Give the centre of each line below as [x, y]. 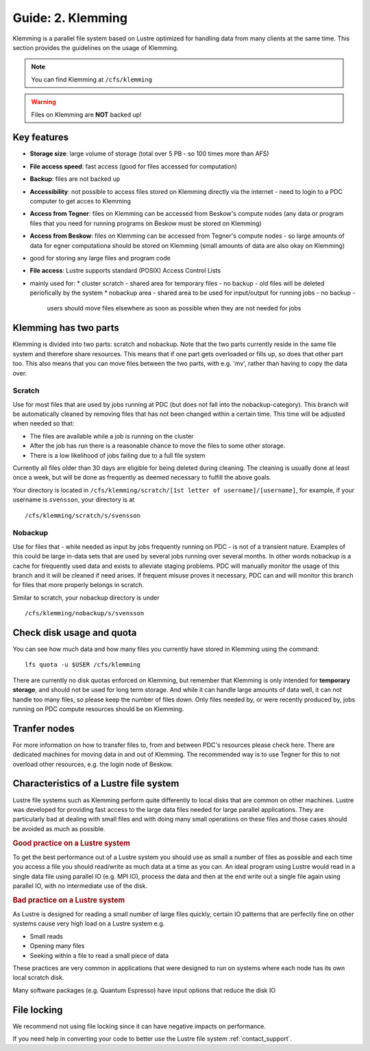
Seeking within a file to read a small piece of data [99, 955]
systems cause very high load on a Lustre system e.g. [89, 924]
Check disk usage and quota [75, 633]
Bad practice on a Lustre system [69, 900]
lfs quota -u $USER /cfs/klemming [83, 665]
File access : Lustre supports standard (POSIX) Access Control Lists [125, 271]
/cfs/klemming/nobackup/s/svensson [85, 614]
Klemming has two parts [66, 328]
